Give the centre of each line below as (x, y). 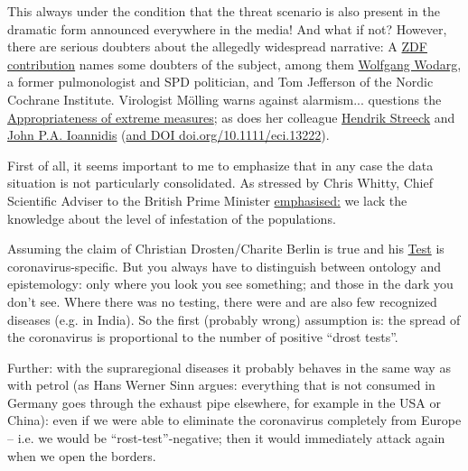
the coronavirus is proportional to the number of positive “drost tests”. (203, 337)
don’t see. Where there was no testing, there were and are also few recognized (222, 301)
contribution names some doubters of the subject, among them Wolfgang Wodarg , (234, 64)
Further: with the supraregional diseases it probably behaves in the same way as (229, 367)
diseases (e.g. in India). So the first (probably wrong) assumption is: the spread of (234, 319)
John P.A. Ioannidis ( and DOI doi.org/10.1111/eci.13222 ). (168, 135)
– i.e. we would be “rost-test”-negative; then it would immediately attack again (226, 438)
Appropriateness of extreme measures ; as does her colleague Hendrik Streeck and (231, 117)
